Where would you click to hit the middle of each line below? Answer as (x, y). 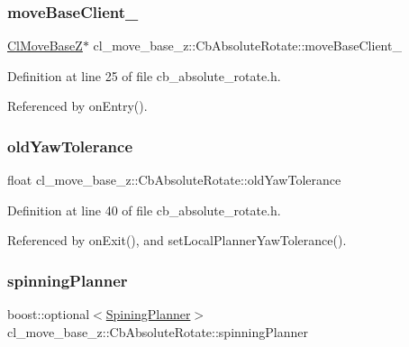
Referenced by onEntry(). (77, 106)
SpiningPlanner (148, 314)
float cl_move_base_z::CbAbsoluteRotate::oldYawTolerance (174, 180)
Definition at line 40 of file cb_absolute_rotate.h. (144, 210)
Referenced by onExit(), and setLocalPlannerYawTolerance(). (177, 240)
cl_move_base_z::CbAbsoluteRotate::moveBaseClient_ (247, 46)
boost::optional (49, 314)
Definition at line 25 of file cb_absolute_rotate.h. (144, 75)
